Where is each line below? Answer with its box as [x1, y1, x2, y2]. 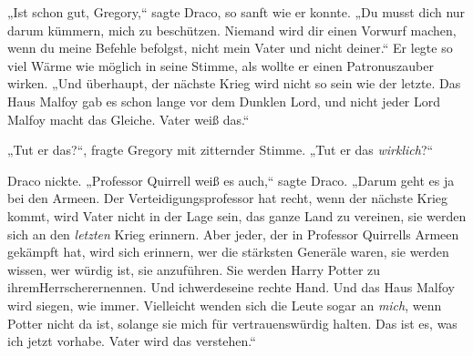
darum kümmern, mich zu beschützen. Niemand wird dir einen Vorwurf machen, [7, 20, 457, 39]
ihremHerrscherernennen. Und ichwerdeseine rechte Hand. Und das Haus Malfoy [7, 278, 455, 297]
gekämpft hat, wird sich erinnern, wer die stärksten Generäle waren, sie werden [7, 242, 449, 261]
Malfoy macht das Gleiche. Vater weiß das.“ [7, 109, 250, 128]
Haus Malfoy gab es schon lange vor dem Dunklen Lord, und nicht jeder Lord [7, 91, 441, 110]
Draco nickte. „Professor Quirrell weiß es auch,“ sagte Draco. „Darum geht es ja [7, 170, 455, 189]
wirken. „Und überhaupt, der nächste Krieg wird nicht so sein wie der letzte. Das [7, 74, 461, 93]
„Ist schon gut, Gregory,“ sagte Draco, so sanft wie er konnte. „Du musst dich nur [7, 3, 466, 21]
